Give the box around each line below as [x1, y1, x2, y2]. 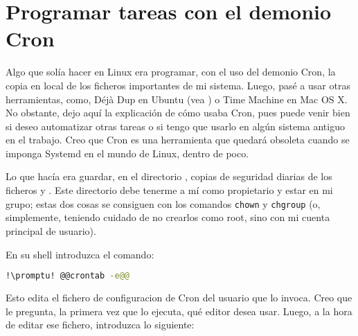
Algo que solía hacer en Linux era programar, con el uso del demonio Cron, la [6, 64, 336, 79]
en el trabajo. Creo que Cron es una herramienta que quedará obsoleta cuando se [6, 132, 350, 147]
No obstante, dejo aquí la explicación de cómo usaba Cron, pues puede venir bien [6, 105, 350, 120]
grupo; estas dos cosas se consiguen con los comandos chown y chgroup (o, [6, 196, 321, 211]
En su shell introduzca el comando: [6, 247, 154, 261]
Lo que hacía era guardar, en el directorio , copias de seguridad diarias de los [6, 169, 332, 184]
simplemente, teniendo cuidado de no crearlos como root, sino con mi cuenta [6, 210, 330, 224]
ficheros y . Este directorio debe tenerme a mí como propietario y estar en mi [6, 183, 333, 197]
